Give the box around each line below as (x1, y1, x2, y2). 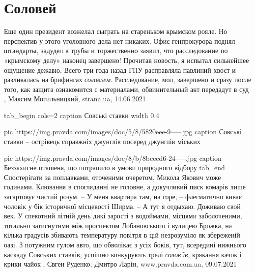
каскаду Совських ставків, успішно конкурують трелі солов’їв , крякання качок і (4, 249, 242, 259)
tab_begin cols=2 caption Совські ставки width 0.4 (4, 110, 160, 120)
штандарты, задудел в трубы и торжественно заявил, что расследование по (4, 45, 228, 56)
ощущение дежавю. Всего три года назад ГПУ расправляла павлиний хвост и (4, 64, 236, 75)
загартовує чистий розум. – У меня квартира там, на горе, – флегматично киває (4, 191, 242, 202)
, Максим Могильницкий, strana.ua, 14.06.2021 (4, 93, 146, 104)
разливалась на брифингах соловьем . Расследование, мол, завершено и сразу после (4, 74, 252, 85)
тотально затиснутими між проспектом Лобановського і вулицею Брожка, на (4, 220, 232, 230)
